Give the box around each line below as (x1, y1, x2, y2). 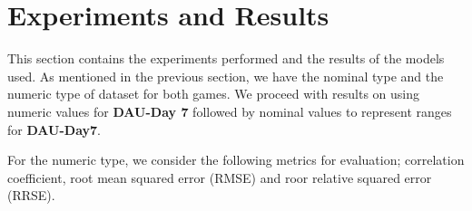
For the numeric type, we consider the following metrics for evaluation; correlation (7, 150, 465, 169)
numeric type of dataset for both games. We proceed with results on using (7, 84, 419, 103)
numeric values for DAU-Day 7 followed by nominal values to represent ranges (7, 101, 452, 120)
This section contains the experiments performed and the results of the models (7, 49, 445, 68)
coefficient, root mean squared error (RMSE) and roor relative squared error (7, 168, 432, 187)
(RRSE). (7, 186, 55, 205)
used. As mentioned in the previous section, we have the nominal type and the (7, 66, 444, 85)
